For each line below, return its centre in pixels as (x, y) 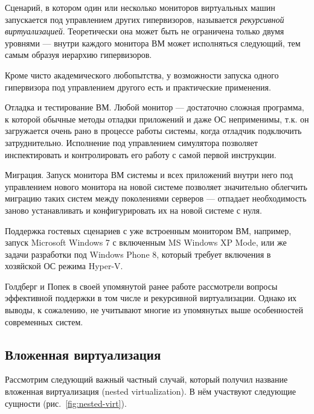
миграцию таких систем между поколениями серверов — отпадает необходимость (156, 198)
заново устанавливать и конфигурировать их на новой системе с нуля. (133, 210)
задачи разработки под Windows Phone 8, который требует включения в (138, 254)
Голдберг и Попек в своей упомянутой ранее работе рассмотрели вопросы (141, 286)
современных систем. (44, 321)
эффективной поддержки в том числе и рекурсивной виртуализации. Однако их (151, 298)
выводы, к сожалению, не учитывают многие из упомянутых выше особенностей (154, 310)
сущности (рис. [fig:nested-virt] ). (66, 403)
